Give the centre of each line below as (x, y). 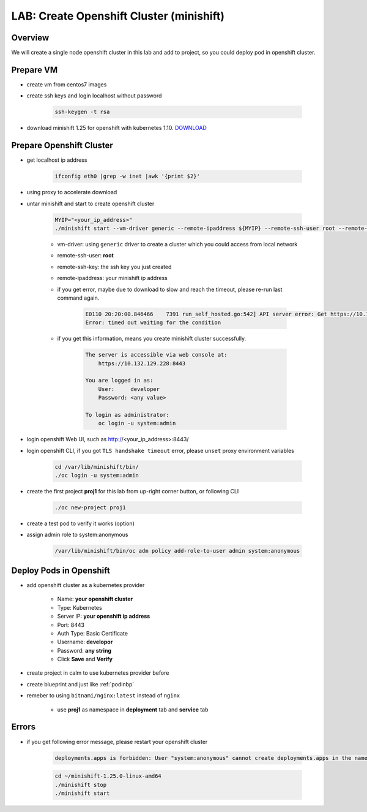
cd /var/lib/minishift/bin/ (97, 467)
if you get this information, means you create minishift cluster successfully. (152, 339)
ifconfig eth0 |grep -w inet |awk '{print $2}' (127, 176)
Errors (24, 727)
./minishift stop (81, 785)
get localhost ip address (57, 160)
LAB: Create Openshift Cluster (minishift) (118, 16)
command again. (78, 298)
